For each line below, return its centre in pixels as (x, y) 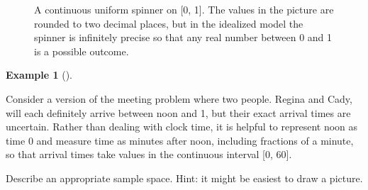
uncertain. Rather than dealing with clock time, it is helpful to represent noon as (182, 127)
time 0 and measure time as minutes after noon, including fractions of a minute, (180, 140)
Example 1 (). (39, 75)
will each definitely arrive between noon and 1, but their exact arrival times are (178, 112)
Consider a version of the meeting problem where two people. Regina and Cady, (179, 98)
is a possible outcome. (82, 51)
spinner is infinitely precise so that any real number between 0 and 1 (183, 37)
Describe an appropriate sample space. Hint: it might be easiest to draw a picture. (184, 178)
